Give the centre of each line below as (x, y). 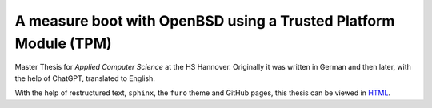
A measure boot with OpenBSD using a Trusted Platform (205, 21)
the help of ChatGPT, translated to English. (85, 78)
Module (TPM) (63, 43)
